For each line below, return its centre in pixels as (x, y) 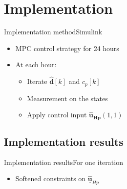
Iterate (37, 81)
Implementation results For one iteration (63, 162)
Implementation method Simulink (53, 32)
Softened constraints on (51, 178)
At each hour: (36, 65)
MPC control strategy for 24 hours (67, 48)
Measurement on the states (67, 98)
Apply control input (57, 115)
